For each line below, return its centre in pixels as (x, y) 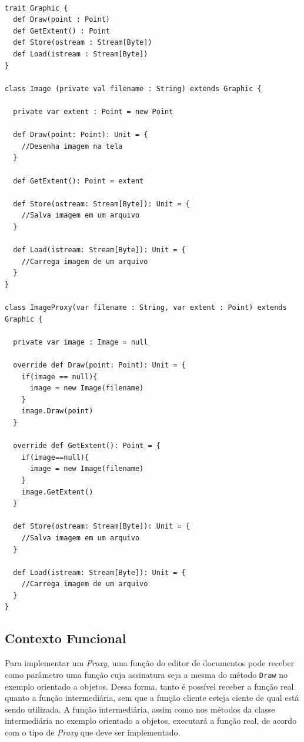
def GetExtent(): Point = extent (78, 181)
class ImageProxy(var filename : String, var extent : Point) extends (146, 308)
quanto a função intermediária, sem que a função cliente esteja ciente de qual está (152, 698)
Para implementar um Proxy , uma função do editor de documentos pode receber (150, 663)
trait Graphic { (36, 8)
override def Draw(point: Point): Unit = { (99, 365)
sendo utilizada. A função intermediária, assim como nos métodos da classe (140, 709)
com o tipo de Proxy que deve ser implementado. (93, 732)
